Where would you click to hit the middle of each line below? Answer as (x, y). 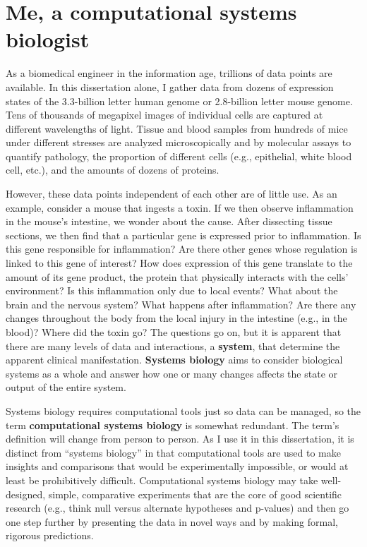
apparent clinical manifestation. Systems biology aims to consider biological (174, 360)
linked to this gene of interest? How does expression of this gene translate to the (179, 263)
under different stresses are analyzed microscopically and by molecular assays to (179, 142)
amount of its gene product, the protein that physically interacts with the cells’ (177, 276)
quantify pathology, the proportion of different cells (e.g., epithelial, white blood (179, 156)
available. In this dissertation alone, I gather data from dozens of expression (170, 86)
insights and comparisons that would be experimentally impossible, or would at (177, 466)
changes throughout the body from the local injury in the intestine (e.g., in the (176, 318)
